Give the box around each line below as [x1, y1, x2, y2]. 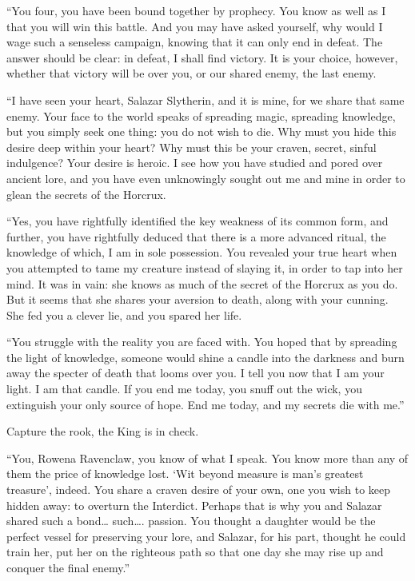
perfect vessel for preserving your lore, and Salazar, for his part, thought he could [6, 527, 406, 544]
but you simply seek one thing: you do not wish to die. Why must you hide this [6, 123, 397, 140]
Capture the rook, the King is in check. [6, 423, 199, 440]
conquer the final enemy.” [6, 559, 130, 575]
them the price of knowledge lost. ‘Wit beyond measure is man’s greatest [6, 465, 364, 482]
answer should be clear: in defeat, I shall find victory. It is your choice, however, [6, 49, 398, 66]
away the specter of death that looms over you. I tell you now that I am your [6, 364, 385, 381]
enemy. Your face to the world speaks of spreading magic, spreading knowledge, [6, 107, 396, 124]
